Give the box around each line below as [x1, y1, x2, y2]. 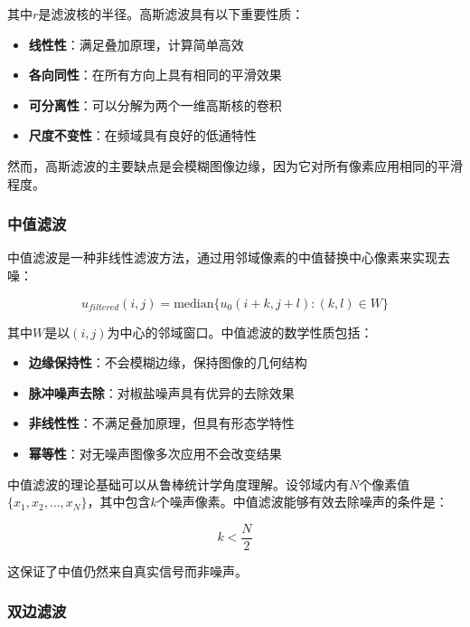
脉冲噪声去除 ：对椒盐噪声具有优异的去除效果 [28, 383, 295, 402]
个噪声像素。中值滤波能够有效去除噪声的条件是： [156, 492, 448, 511]
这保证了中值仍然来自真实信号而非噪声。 [7, 561, 248, 580]
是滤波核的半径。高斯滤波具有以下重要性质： [38, 5, 305, 23]
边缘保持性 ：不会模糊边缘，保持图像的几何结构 [28, 353, 307, 372]
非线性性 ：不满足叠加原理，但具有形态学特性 [28, 413, 295, 432]
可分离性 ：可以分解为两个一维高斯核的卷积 [28, 95, 282, 114]
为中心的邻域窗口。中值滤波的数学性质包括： [107, 322, 373, 341]
